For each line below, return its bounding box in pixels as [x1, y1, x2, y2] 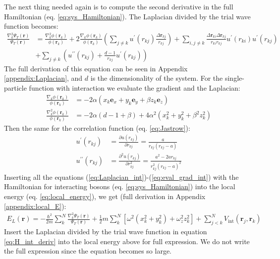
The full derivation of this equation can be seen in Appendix [4, 63, 188, 73]
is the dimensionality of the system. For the [90, 73, 223, 83]
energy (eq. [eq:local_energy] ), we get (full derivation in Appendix [4, 191, 206, 201]
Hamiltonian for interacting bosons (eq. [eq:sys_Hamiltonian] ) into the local [4, 181, 235, 192]
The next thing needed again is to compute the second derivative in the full [4, 1, 233, 11]
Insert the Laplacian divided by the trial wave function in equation [4, 226, 207, 236]
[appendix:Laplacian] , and [4, 73, 83, 83]
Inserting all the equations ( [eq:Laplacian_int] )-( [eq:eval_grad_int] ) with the [4, 171, 239, 182]
